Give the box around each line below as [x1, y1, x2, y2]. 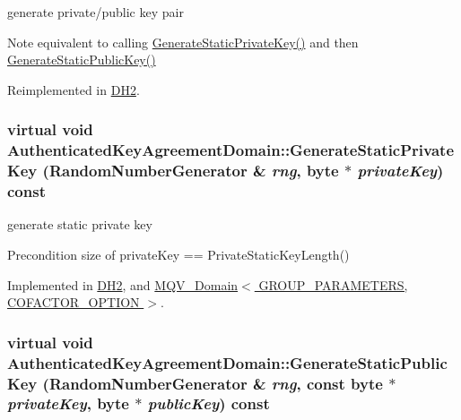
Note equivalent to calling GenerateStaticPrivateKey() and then [7, 32, 359, 51]
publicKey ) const [147, 392, 270, 415]
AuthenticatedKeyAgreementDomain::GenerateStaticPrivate [7, 139, 455, 161]
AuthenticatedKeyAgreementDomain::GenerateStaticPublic [7, 351, 448, 373]
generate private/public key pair [7, 3, 184, 21]
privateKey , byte [7, 392, 129, 415]
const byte [306, 372, 383, 394]
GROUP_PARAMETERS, [258, 275, 408, 294]
